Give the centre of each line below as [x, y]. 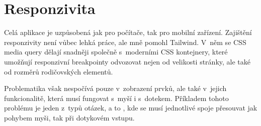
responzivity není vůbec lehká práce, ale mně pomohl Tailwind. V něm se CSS [125, 42]
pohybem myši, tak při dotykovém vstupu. [69, 117]
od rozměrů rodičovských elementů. [59, 71]
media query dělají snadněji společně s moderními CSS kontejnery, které [116, 52]
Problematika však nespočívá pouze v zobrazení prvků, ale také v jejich [115, 88]
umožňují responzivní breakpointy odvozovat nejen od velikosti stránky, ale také [127, 61]
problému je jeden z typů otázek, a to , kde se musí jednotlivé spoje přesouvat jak [131, 108]
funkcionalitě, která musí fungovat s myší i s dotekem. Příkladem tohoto [116, 98]
